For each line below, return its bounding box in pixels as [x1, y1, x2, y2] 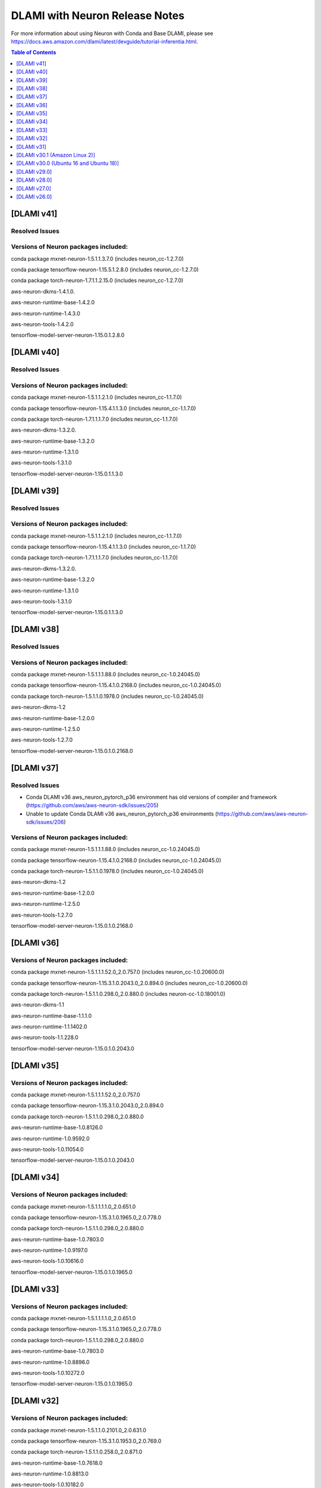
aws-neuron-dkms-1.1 [11, 1001, 65, 1008]
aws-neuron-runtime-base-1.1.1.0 [11, 1012, 92, 1019]
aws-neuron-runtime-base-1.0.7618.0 [11, 1459, 103, 1467]
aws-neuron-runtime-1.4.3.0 [11, 310, 80, 317]
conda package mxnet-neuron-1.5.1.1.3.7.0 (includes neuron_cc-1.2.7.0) [11, 255, 184, 262]
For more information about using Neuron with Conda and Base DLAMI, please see [11, 30, 213, 37]
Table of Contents [11, 49, 56, 56]
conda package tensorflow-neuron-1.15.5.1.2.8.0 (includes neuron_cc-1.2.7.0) [11, 266, 199, 273]
